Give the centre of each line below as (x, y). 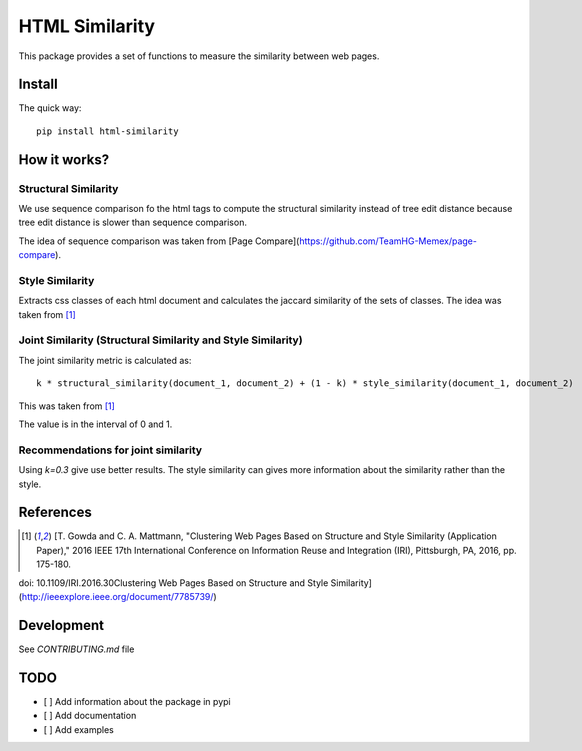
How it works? (64, 159)
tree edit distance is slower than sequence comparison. (132, 222)
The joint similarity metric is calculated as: (105, 360)
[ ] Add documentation (90, 716)
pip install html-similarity (107, 131)
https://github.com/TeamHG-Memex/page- (387, 241)
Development (61, 625)
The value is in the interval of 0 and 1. (95, 424)
